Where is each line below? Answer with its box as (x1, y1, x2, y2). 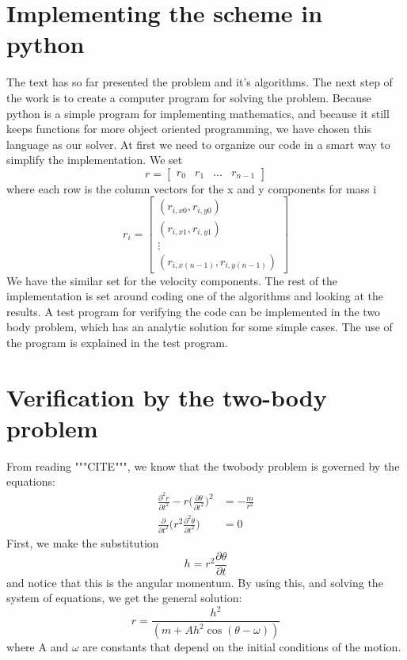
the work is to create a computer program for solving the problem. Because (6, 89, 371, 105)
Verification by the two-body (6, 380, 327, 413)
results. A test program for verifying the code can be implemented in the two (6, 303, 381, 319)
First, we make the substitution (6, 535, 159, 551)
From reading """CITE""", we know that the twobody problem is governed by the (6, 457, 400, 474)
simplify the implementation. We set (6, 151, 183, 168)
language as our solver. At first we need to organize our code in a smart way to (6, 135, 390, 152)
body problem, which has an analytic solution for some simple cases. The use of (6, 319, 393, 335)
